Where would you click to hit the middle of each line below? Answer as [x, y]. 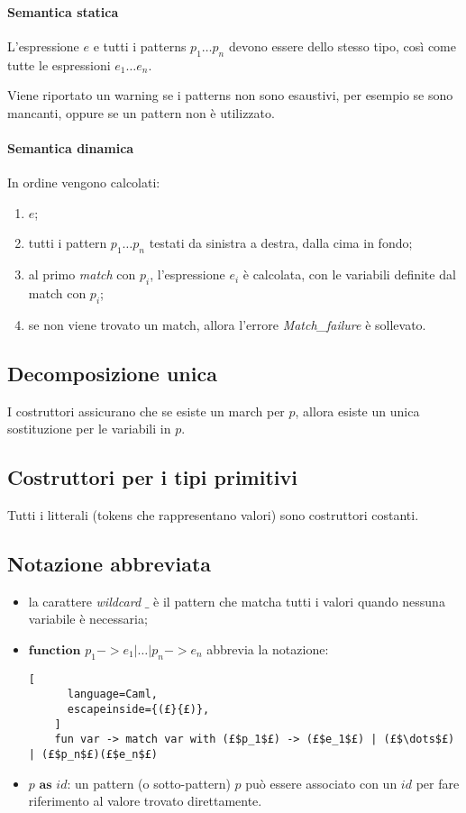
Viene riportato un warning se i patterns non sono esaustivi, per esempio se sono [230, 95]
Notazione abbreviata [110, 563]
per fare [438, 783]
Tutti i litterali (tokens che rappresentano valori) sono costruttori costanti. [213, 514]
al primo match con [82, 274]
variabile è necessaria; [88, 619]
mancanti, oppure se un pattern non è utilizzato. [141, 112]
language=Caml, [112, 694]
